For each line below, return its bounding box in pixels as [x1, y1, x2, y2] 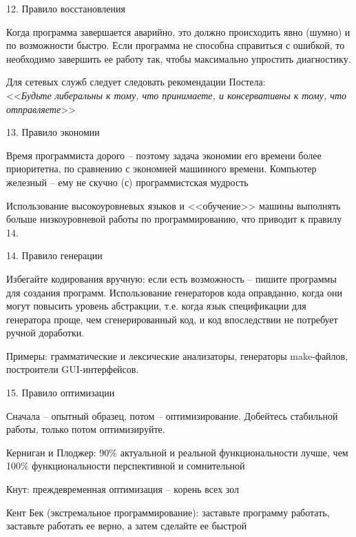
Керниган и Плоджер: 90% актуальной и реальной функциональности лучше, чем [6, 445, 348, 459]
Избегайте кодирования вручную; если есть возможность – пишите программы [6, 271, 337, 285]
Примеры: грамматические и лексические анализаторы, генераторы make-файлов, [6, 348, 348, 363]
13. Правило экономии [6, 125, 100, 139]
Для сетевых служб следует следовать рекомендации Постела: [6, 74, 266, 89]
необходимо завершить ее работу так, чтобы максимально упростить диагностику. [6, 51, 351, 65]
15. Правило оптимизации [6, 385, 115, 400]
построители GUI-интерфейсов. [6, 362, 139, 376]
